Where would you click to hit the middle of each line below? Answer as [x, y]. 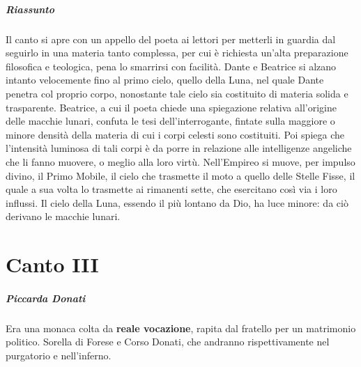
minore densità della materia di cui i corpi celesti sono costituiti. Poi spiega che [175, 134]
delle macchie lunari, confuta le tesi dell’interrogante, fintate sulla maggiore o [170, 121]
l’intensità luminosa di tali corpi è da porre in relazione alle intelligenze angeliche [179, 148]
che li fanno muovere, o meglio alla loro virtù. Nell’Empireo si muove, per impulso [180, 161]
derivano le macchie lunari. [63, 216]
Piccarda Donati [46, 298]
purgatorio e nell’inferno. [59, 355]
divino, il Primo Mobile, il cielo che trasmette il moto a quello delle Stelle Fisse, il [180, 175]
